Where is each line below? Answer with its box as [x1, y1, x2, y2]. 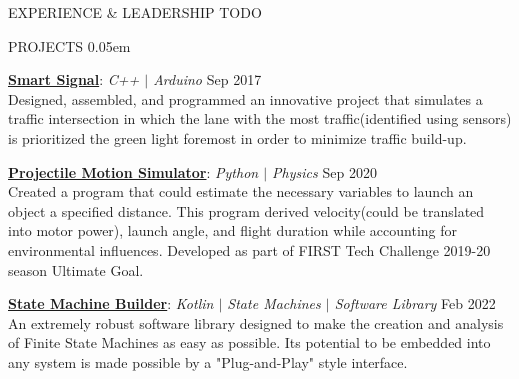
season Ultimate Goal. [8, 259, 144, 280]
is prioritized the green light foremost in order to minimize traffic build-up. [8, 127, 467, 148]
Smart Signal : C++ [8, 69, 140, 90]
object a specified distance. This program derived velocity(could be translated [8, 200, 485, 221]
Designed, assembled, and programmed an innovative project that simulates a [8, 88, 483, 109]
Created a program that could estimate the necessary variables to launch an [8, 181, 474, 202]
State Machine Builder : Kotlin [8, 293, 214, 314]
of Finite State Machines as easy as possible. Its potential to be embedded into [8, 332, 491, 353]
